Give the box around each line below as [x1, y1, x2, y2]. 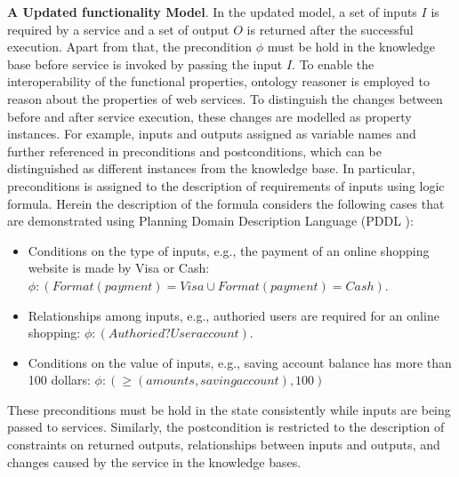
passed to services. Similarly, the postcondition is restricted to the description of [7, 417, 445, 436]
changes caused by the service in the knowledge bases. [7, 452, 302, 471]
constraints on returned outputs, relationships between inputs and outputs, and [7, 435, 440, 454]
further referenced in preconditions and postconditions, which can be [7, 141, 382, 160]
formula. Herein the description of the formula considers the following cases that [7, 194, 445, 212]
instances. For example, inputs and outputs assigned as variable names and [7, 124, 416, 143]
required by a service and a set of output [7, 20, 229, 38]
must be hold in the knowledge [267, 37, 436, 56]
